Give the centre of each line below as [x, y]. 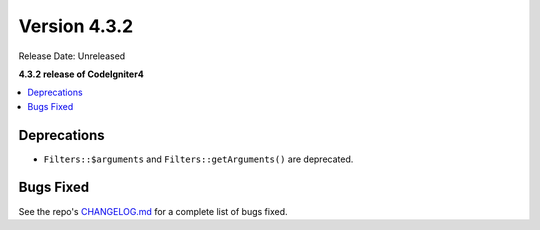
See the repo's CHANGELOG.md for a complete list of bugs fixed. [153, 211]
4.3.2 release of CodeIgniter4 [81, 74]
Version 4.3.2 [76, 26]
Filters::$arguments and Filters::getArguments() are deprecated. [198, 159]
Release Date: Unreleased [72, 56]
